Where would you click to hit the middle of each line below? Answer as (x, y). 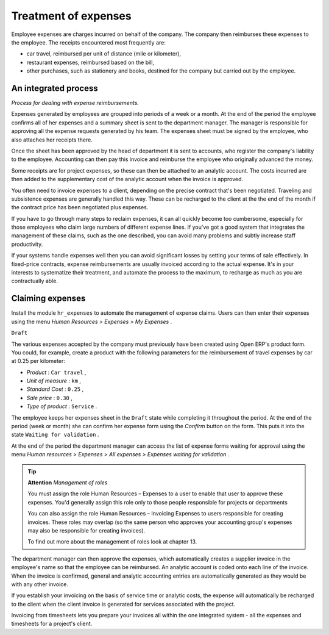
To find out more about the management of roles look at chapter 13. (112, 542)
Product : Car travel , (56, 372)
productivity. (27, 244)
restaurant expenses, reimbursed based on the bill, (90, 62)
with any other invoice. (40, 584)
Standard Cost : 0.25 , (55, 389)
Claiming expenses (48, 299)
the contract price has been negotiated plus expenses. (80, 207)
